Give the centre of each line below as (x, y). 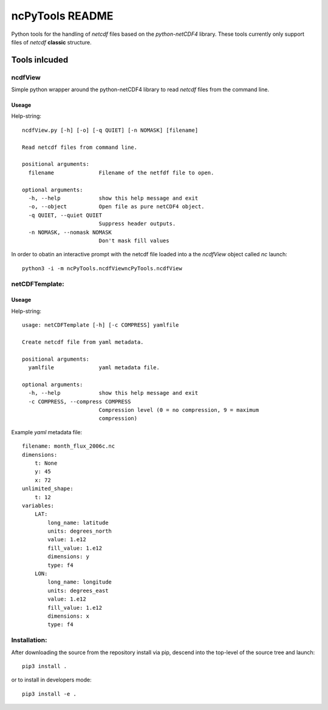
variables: (38, 505)
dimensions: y (69, 557)
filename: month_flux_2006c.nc (69, 446)
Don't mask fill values (134, 241)
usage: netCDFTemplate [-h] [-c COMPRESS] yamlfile (101, 325)
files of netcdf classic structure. (51, 42)
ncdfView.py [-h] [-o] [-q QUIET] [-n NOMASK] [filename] (110, 130)
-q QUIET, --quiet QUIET (65, 215)
